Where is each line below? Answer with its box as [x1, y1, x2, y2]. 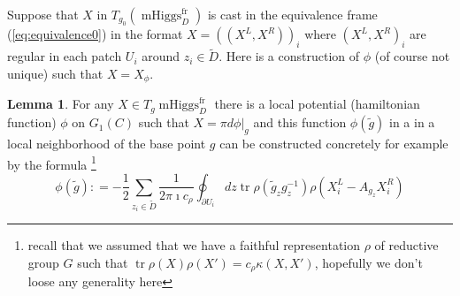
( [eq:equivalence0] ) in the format [7, 25, 183, 43]
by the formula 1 [7, 152, 96, 173]
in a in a [389, 113, 435, 132]
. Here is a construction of [218, 47, 360, 65]
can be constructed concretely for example [219, 134, 448, 153]
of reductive [374, 236, 439, 254]
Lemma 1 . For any [7, 95, 114, 113]
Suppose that [7, 5, 79, 23]
